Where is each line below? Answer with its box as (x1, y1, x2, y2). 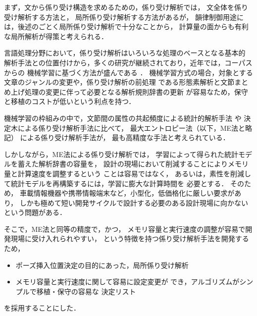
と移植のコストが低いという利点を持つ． (4, 96, 136, 106)
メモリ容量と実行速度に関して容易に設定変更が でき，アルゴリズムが (15, 276, 240, 287)
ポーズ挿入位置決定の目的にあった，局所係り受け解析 (15, 260, 189, 270)
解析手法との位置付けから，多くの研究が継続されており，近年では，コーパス (4, 57, 253, 67)
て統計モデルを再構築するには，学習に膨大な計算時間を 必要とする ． (4, 178, 228, 188)
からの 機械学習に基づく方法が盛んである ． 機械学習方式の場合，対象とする (4, 67, 253, 77)
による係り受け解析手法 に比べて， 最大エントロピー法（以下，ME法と (17, 122, 246, 133)
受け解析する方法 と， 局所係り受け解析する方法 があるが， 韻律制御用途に (4, 11, 244, 22)
